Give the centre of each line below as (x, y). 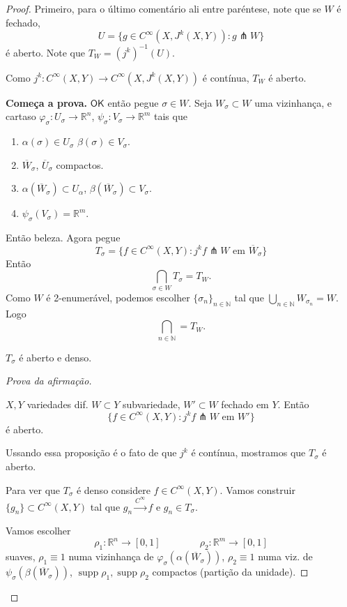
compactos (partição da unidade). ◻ (230, 572)
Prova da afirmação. (49, 381)
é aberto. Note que (45, 52)
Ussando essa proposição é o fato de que (91, 452)
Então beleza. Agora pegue (63, 238)
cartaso (21, 116)
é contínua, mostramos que (248, 452)
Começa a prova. (47, 102)
